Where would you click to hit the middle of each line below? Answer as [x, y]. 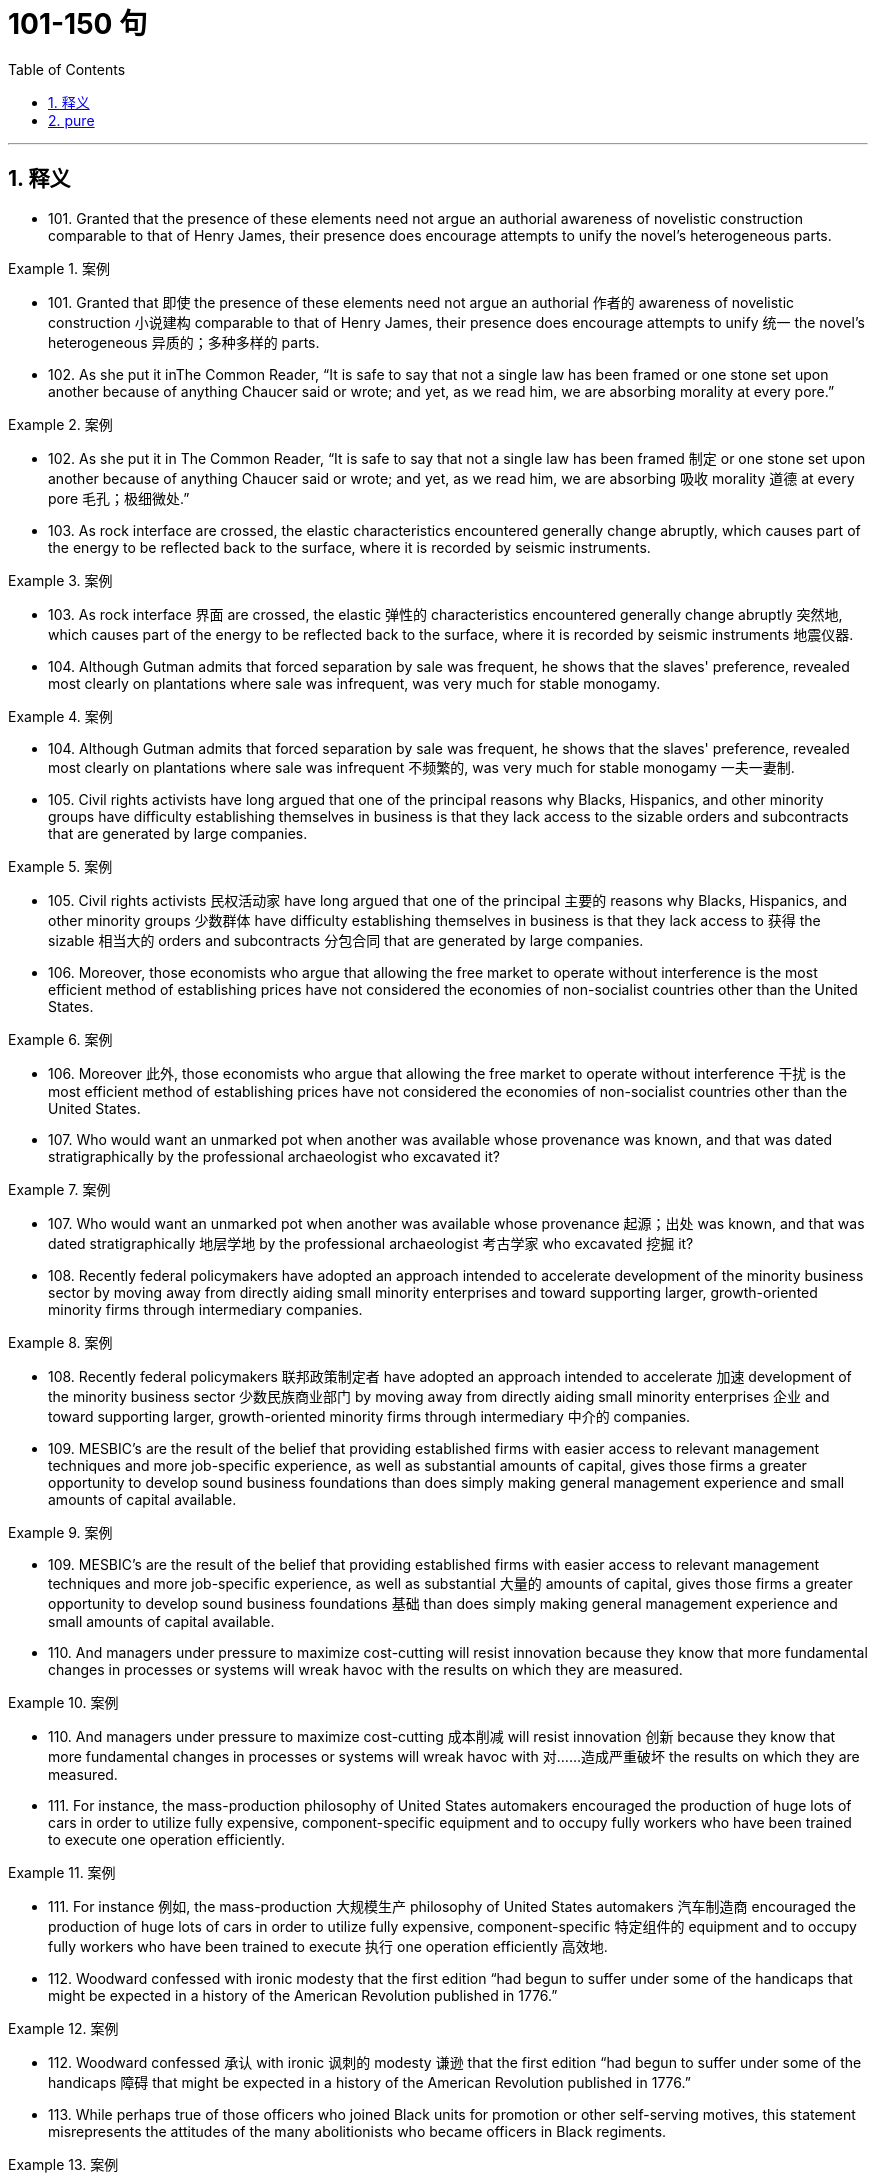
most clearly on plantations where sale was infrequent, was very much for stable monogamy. [354, 683]
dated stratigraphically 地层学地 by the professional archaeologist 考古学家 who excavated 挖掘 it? [371, 1243]
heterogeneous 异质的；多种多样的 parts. [184, 342]
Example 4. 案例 [60, 716]
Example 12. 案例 [63, 2028]
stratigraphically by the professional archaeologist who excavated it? [274, 1156]
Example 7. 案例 [59, 1189]
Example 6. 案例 [60, 1039]
